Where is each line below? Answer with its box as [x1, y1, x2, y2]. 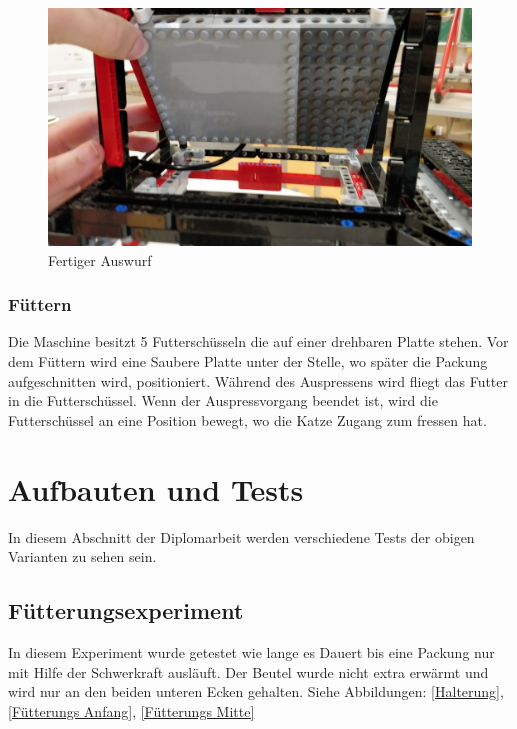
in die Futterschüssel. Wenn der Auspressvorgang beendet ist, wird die [8, 390, 438, 411]
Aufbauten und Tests [8, 468, 304, 509]
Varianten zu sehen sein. [8, 546, 157, 567]
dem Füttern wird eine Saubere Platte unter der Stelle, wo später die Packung [8, 351, 488, 372]
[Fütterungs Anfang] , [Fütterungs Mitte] [8, 700, 255, 721]
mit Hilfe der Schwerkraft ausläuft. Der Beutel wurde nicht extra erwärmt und [8, 661, 489, 682]
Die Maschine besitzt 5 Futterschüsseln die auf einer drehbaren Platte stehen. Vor [8, 331, 509, 352]
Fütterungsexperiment [8, 595, 244, 626]
